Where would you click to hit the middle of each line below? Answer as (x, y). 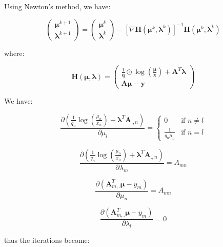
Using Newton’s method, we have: (57, 6)
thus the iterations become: (47, 240)
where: (14, 53)
